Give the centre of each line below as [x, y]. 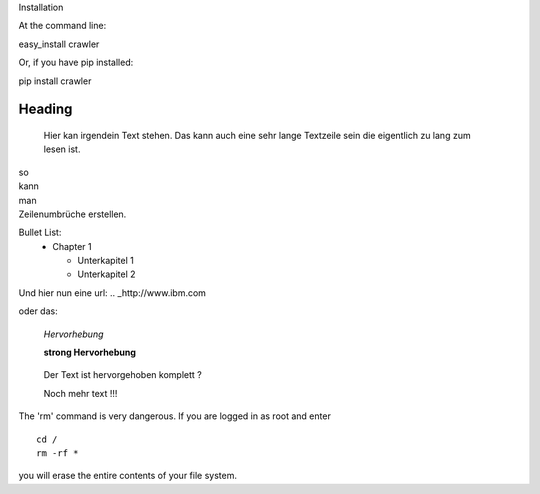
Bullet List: [40, 232]
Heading [45, 109]
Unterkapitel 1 [105, 261]
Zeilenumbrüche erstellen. [72, 214]
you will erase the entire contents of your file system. [127, 476]
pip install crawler [55, 81]
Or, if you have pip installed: [76, 62]
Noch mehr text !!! [80, 393]
